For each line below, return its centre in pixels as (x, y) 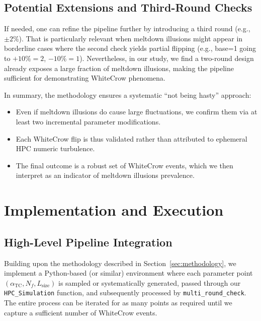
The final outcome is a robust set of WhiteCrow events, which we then (124, 165)
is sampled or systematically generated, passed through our (150, 282)
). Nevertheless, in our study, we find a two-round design (167, 58)
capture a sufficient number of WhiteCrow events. (81, 312)
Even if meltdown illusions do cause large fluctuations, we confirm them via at (137, 112)
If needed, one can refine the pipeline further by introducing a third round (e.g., (127, 28)
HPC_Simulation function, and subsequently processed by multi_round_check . (125, 293)
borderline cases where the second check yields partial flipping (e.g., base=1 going (130, 48)
